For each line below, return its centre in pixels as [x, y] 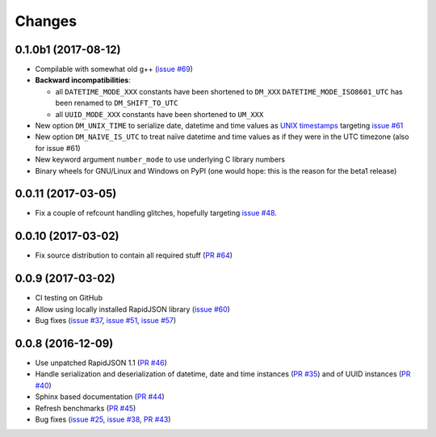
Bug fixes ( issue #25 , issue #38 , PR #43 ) [103, 419]
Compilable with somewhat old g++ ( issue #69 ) [114, 69]
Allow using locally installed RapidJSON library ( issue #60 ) [132, 309]
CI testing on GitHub [69, 298]
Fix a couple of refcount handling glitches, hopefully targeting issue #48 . [156, 213]
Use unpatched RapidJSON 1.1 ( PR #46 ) [101, 363]
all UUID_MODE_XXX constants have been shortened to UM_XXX [159, 114]
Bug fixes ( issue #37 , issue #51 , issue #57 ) [106, 321]
